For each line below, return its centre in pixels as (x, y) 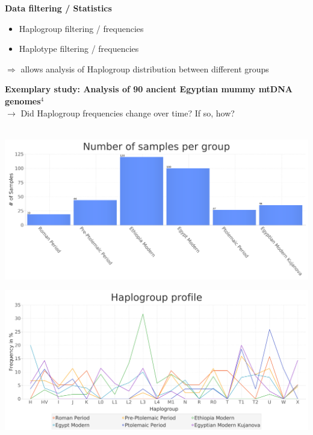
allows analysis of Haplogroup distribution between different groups (145, 68)
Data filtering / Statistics (58, 8)
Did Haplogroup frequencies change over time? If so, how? (128, 113)
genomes (23, 100)
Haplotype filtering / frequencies (79, 49)
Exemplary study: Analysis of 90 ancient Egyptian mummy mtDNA (149, 89)
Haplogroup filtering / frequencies (81, 28)
